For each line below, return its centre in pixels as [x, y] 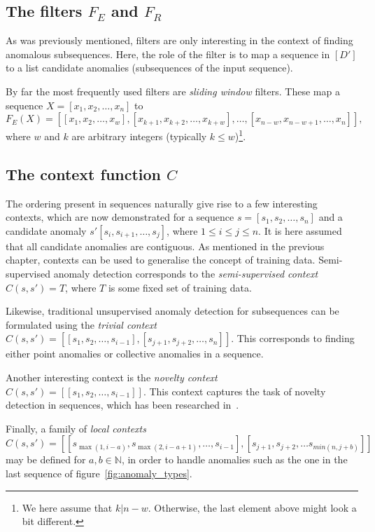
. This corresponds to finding [293, 338]
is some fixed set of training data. [180, 287]
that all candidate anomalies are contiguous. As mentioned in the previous [165, 246]
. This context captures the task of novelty [234, 391]
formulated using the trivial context [81, 324]
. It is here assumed [300, 230]
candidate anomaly [46, 230]
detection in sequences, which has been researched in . [122, 405]
